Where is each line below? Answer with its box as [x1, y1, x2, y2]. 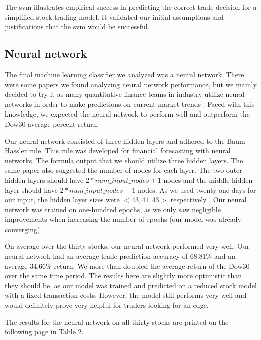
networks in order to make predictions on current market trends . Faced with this [5, 98, 255, 109]
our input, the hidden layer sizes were [5, 194, 120, 205]
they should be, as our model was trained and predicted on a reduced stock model [5, 280, 257, 290]
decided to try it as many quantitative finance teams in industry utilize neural [5, 89, 245, 99]
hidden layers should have [5, 174, 84, 185]
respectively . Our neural [170, 194, 247, 205]
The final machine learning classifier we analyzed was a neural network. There [5, 69, 244, 79]
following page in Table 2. [5, 326, 84, 337]
